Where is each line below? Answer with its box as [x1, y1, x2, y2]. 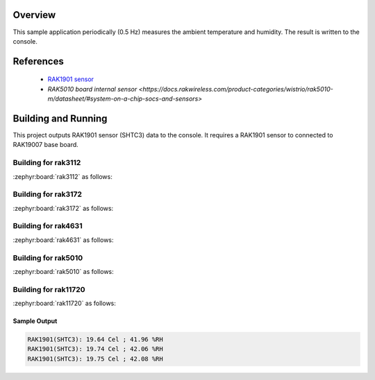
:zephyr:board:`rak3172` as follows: [12, 204, 114, 212]
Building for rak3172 [12, 189, 83, 199]
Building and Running [12, 112, 108, 124]
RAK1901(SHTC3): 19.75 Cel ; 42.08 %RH [27, 354, 163, 363]
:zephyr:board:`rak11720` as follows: [12, 299, 116, 308]
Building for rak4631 [12, 221, 83, 231]
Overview [12, 9, 56, 21]
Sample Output [12, 317, 58, 325]
